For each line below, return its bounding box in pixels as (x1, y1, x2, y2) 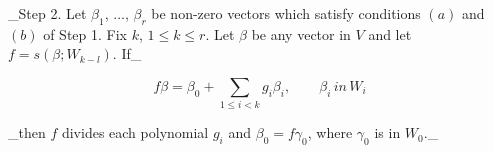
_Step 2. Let (8, 3, 87, 23)
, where (307, 122, 353, 143)
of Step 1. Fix (43, 23, 127, 44)
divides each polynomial (61, 122, 209, 143)
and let (368, 23, 412, 44)
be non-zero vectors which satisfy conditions (151, 3, 421, 23)
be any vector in (251, 23, 351, 44)
